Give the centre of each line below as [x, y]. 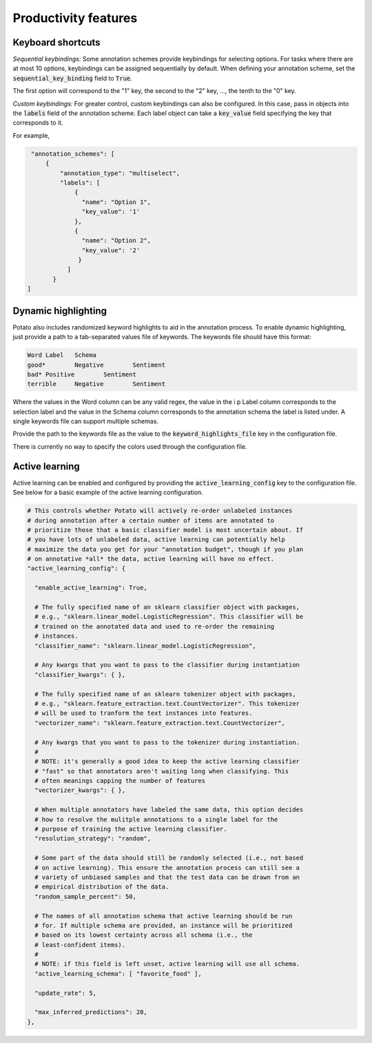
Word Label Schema [62, 355]
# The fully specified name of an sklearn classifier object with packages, [167, 607]
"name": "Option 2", [116, 241]
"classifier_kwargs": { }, [80, 675]
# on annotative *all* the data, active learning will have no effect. [151, 559]
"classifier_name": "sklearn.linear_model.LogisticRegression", [145, 646]
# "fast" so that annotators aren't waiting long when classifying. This [162, 771]
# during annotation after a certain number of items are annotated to [151, 520]
